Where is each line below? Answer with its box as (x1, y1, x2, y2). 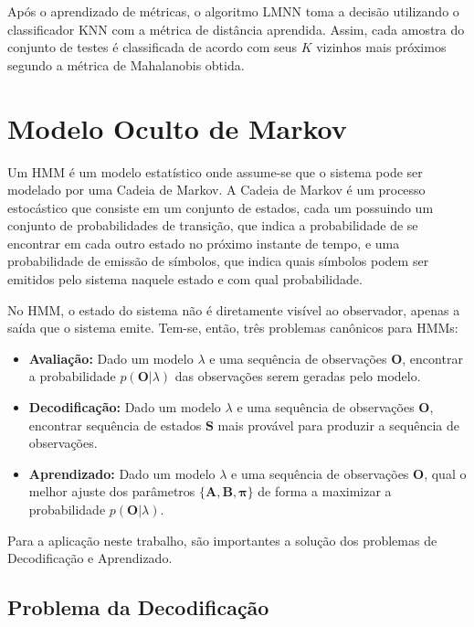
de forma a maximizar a (258, 482, 392, 501)
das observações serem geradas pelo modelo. (174, 367, 421, 386)
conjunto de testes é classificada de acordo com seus (7, 37, 297, 57)
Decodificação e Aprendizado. (7, 548, 173, 568)
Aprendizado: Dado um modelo (28, 463, 216, 483)
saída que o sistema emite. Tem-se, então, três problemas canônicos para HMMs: (7, 318, 458, 337)
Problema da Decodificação (7, 593, 269, 622)
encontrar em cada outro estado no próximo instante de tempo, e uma (7, 233, 400, 252)
